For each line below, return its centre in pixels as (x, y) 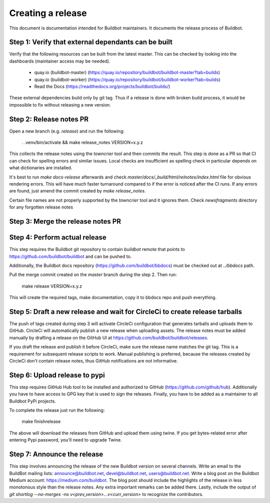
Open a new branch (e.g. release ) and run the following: (67, 131)
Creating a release (48, 13)
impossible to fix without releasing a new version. (60, 104)
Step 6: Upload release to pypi (57, 375)
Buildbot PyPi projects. (32, 401)
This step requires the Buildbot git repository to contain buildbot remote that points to (97, 249)
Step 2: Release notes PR (49, 119)
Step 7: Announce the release (56, 454)
